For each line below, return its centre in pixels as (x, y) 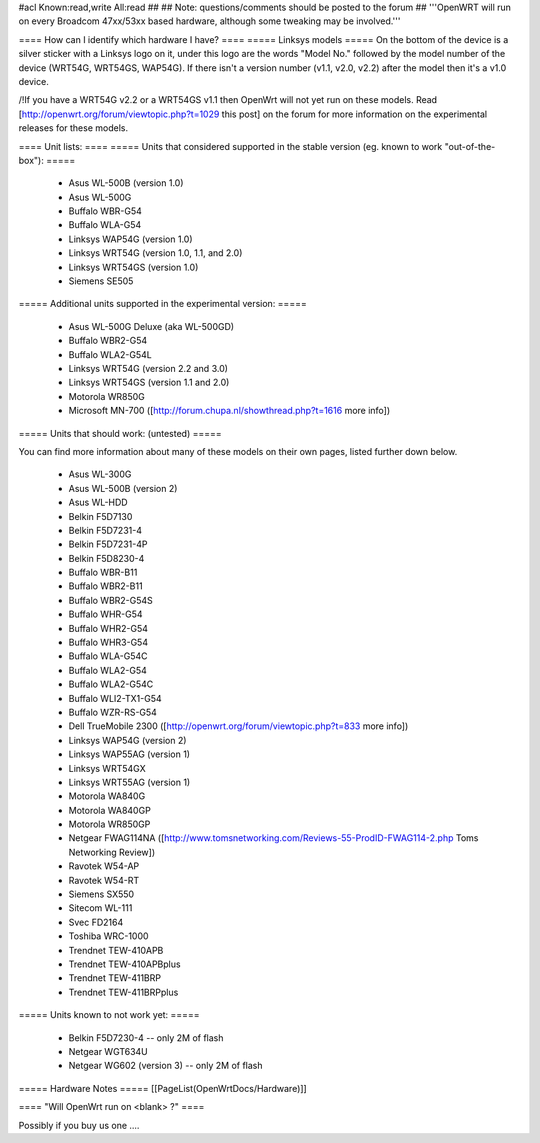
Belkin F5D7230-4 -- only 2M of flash (146, 1037)
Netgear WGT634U (108, 1051)
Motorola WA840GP (110, 810)
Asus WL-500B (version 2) (123, 488)
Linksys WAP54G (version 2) (127, 740)
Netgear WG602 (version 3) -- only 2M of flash (166, 1066)
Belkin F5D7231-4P (108, 544)
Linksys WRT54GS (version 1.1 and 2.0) (149, 382)
